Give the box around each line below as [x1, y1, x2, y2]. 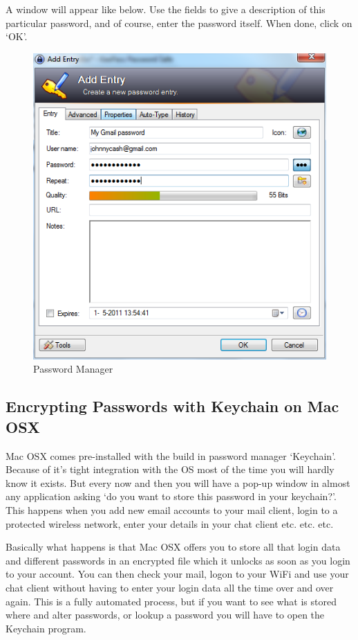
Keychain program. [6, 621, 86, 635]
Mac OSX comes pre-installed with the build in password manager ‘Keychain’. [6, 448, 336, 463]
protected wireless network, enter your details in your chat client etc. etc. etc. [6, 516, 334, 531]
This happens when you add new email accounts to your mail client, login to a [6, 502, 338, 517]
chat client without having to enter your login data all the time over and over [6, 580, 334, 594]
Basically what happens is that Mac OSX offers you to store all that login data [6, 540, 341, 554]
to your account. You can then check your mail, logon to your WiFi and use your [6, 567, 349, 581]
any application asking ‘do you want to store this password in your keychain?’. [6, 489, 337, 504]
